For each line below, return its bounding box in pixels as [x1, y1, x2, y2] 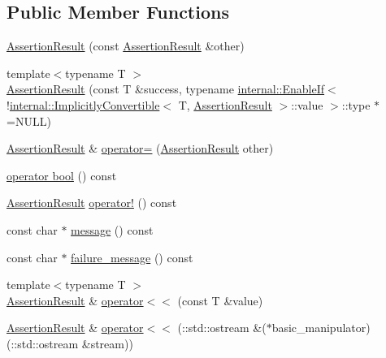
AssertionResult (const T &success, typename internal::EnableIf [7, 80, 325, 97]
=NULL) [7, 112, 51, 129]
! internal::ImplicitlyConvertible [7, 96, 160, 113]
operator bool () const [7, 166, 117, 183]
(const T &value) [177, 291, 263, 308]
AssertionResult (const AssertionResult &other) [7, 37, 245, 54]
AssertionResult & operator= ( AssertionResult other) [7, 140, 274, 157]
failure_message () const [71, 248, 193, 265]
